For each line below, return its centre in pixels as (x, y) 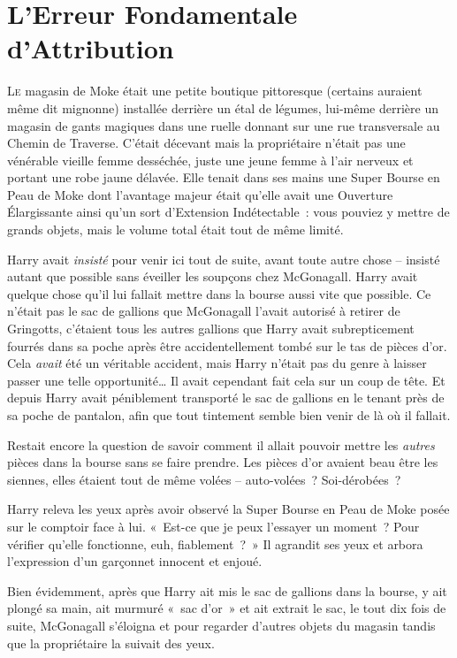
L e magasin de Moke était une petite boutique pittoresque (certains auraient (215, 91)
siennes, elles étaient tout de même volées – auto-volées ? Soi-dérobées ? (204, 479)
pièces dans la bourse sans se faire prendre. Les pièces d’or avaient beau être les (223, 462)
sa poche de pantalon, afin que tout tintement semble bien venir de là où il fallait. (229, 415)
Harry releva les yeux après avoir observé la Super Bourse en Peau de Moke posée (228, 509)
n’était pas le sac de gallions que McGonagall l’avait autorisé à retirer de (204, 311)
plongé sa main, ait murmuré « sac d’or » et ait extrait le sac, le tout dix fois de (227, 608)
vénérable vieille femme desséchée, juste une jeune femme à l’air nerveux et (210, 160)
